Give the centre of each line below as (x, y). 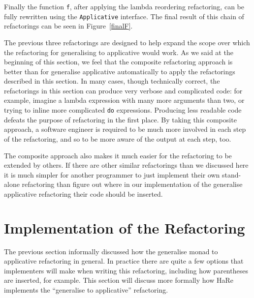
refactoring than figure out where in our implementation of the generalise (132, 184)
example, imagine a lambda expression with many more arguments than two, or (124, 100)
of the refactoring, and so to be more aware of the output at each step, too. (118, 138)
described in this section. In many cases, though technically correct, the (112, 81)
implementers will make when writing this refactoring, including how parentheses (126, 270)
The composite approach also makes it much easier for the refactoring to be (118, 155)
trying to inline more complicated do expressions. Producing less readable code (123, 110)
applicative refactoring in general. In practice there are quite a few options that (124, 261)
